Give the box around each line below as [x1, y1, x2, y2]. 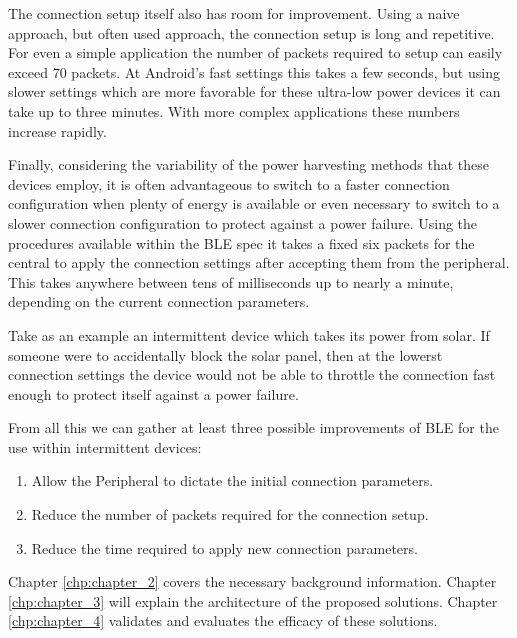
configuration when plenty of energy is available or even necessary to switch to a [8, 193, 500, 214]
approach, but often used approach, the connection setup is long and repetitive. [8, 22, 495, 43]
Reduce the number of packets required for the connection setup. [31, 504, 429, 525]
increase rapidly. [8, 120, 107, 141]
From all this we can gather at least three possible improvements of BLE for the [8, 417, 499, 438]
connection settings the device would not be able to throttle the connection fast [8, 364, 496, 385]
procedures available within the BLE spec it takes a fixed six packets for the [8, 232, 475, 253]
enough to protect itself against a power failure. [8, 383, 299, 404]
